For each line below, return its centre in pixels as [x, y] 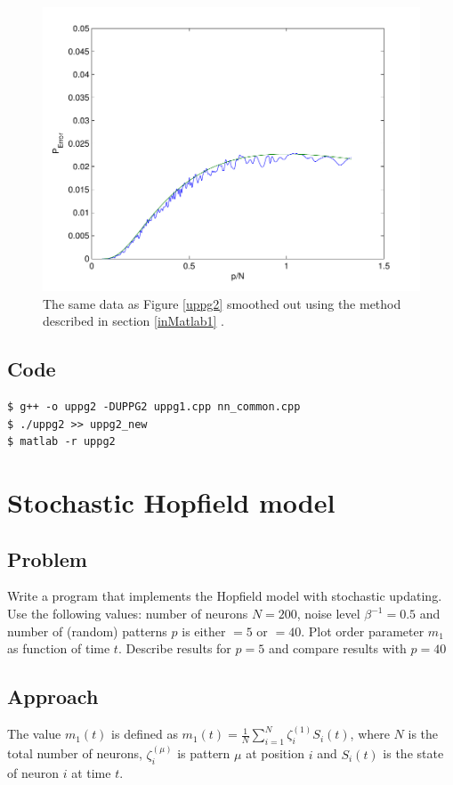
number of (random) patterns [87, 631]
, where [370, 734]
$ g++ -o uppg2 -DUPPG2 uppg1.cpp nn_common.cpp [154, 407]
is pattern [204, 753]
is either [204, 631]
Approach [53, 696]
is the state [413, 753]
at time [91, 772]
